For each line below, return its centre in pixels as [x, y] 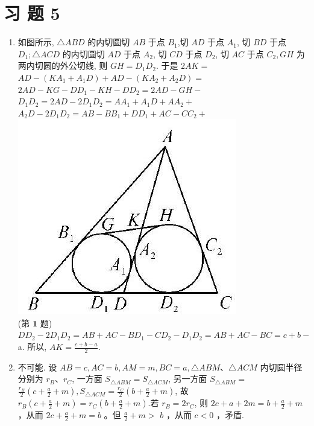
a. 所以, [32, 347]
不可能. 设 [37, 367]
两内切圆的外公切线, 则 [63, 65]
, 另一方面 [187, 379]
